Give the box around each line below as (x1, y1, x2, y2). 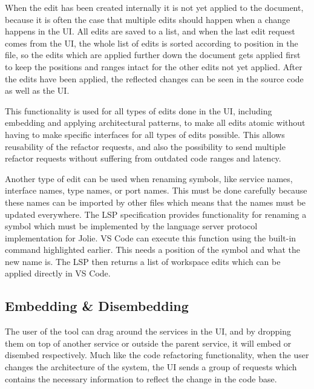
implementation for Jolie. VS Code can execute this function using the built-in (5, 231, 296, 244)
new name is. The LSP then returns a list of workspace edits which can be (5, 255, 281, 267)
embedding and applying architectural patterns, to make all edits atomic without (5, 116, 306, 129)
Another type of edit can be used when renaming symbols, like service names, (5, 172, 293, 185)
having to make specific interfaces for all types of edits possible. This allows (5, 128, 285, 140)
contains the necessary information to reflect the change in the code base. (5, 372, 277, 385)
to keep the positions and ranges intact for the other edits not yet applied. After (5, 60, 303, 73)
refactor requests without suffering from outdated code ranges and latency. (5, 152, 281, 165)
